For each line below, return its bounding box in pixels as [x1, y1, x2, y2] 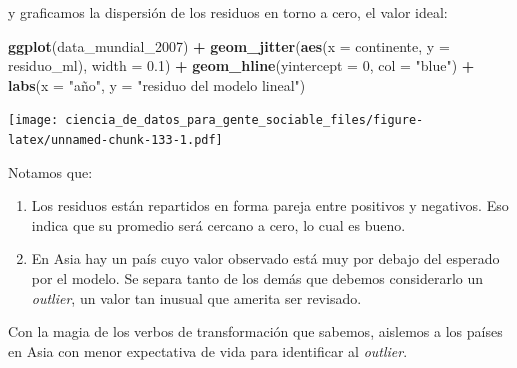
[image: [8, 113, 59, 128]
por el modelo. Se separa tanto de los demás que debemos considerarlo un [31, 268, 484, 289]
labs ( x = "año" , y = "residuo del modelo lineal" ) [8, 74, 306, 95]
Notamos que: [8, 161, 93, 182]
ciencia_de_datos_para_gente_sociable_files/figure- [65, 113, 424, 128]
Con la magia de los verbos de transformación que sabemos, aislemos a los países [8, 321, 503, 342]
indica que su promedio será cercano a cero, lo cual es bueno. [31, 214, 406, 235]
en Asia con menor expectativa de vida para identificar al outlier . [8, 340, 408, 361]
